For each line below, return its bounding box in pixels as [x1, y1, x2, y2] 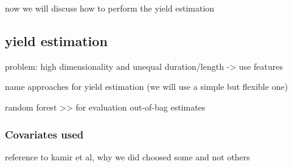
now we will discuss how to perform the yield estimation [5, 2, 215, 14]
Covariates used [5, 126, 84, 141]
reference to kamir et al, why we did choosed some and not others [5, 150, 250, 163]
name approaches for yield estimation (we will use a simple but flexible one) [5, 80, 288, 93]
